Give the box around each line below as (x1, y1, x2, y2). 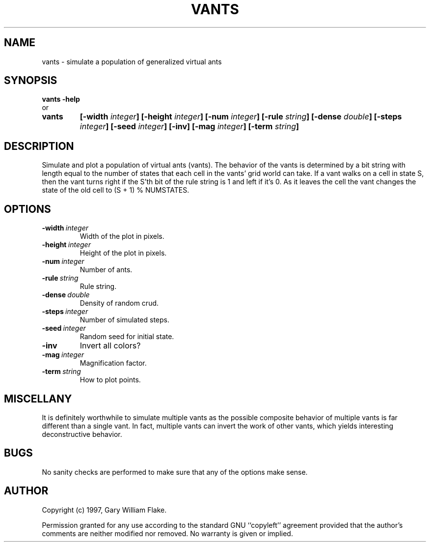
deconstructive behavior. (42, 430, 122, 438)
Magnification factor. (80, 359, 147, 368)
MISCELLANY (4, 392, 72, 405)
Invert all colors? (80, 341, 141, 351)
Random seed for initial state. (80, 332, 174, 341)
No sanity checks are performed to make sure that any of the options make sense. (42, 467, 308, 476)
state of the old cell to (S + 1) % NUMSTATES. (42, 186, 189, 195)
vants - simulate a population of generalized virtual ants (42, 57, 222, 66)
